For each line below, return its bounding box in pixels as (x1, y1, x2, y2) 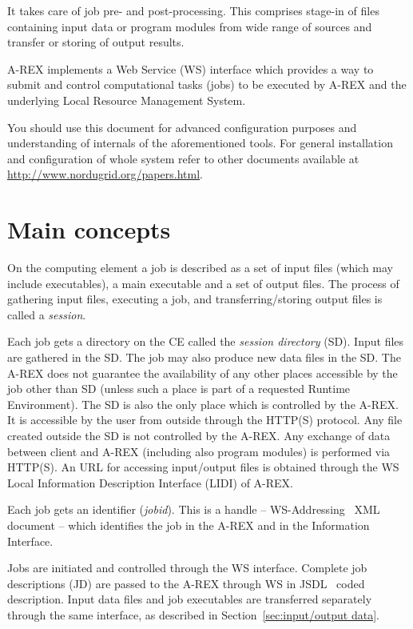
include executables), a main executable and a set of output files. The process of (7, 274, 399, 291)
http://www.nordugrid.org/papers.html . (7, 166, 203, 182)
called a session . (7, 306, 86, 323)
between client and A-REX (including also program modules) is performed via (7, 443, 391, 459)
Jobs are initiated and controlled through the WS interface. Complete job (7, 559, 367, 576)
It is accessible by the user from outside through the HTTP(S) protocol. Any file (7, 411, 403, 428)
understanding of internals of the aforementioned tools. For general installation (7, 134, 393, 151)
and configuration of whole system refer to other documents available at (7, 150, 359, 166)
